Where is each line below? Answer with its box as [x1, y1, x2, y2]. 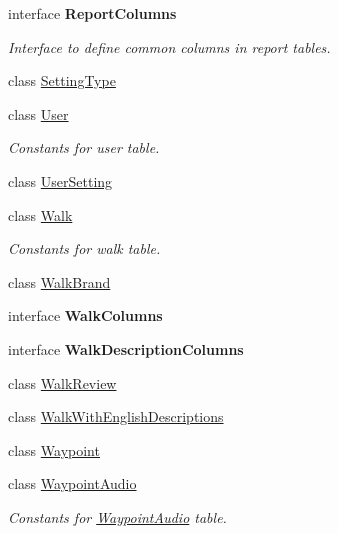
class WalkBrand [8, 271, 111, 292]
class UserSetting [8, 170, 113, 191]
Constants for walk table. [8, 238, 161, 259]
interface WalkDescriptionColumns [8, 338, 244, 359]
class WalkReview [8, 372, 117, 393]
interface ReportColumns [8, 3, 177, 23]
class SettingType [8, 70, 116, 91]
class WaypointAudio [8, 473, 137, 494]
